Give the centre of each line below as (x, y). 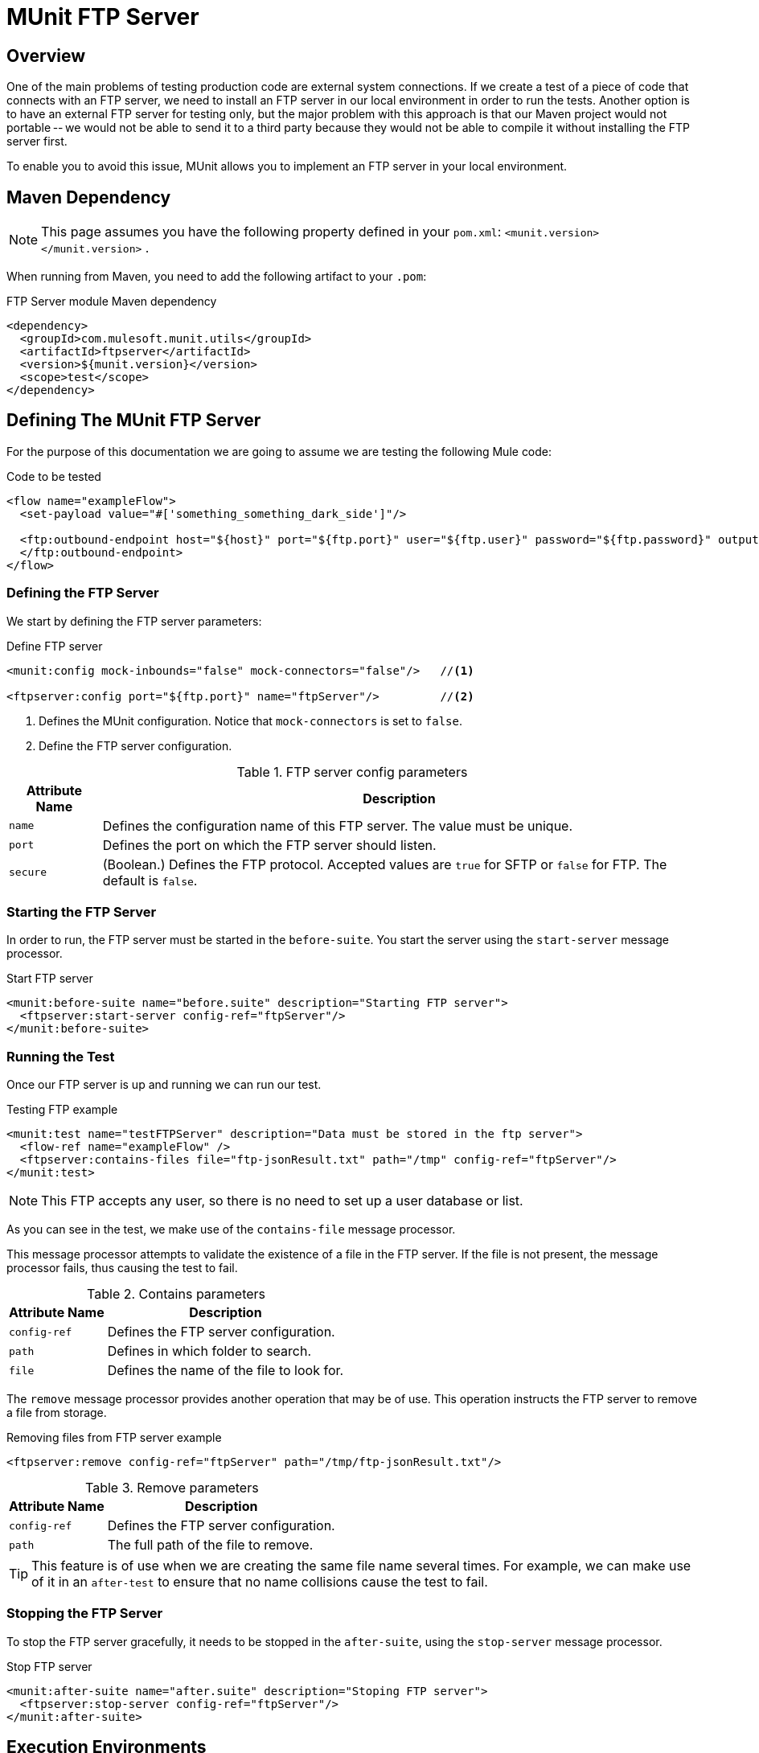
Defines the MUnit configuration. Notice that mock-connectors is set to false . (251, 720)
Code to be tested (54, 476)
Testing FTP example (62, 1110)
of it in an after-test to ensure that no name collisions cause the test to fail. (260, 1582)
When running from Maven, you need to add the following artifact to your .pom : (217, 277)
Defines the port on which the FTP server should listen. (269, 845)
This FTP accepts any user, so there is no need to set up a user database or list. (282, 1201)
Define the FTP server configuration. (135, 745)
